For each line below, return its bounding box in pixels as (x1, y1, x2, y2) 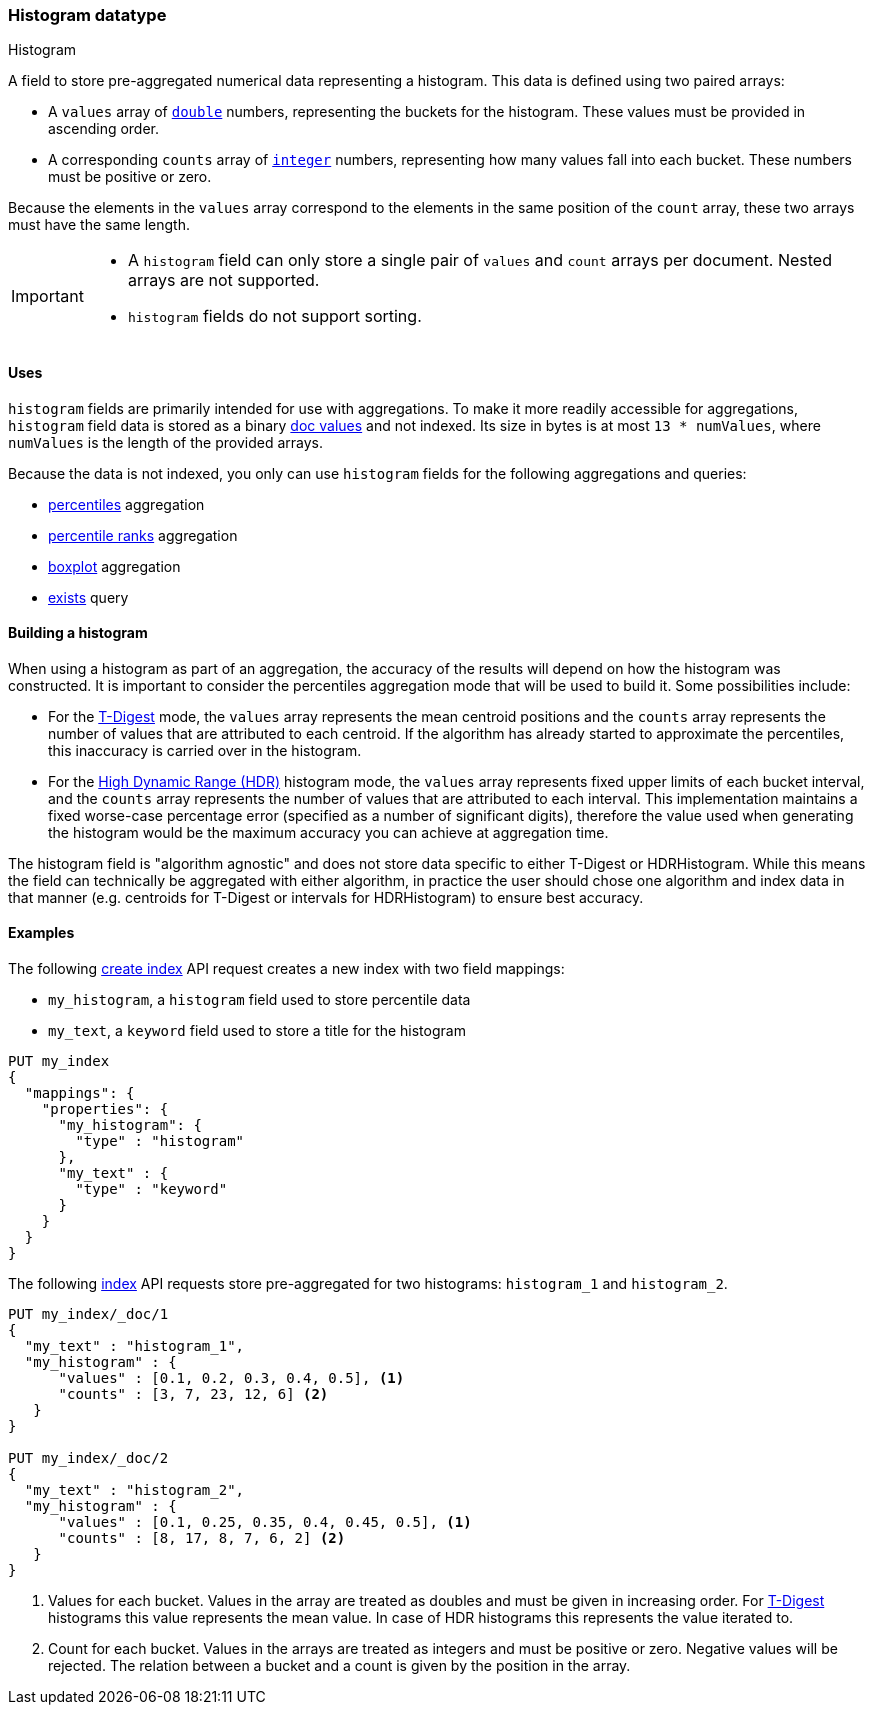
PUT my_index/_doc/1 (8, 1306, 169, 1323)
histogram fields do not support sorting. (127, 306, 422, 327)
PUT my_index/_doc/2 (8, 1450, 169, 1467)
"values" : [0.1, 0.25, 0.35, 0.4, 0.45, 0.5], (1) (58, 1514, 472, 1531)
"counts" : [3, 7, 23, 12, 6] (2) (58, 1386, 329, 1403)
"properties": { (41, 1101, 169, 1118)
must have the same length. (8, 216, 190, 234)
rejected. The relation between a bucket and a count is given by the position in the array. (48, 1657, 631, 1675)
